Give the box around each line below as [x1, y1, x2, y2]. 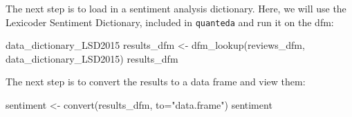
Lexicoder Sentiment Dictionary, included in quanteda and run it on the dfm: [6, 14, 334, 29]
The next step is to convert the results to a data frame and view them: [6, 74, 306, 89]
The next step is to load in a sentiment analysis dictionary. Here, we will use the [6, 1, 346, 15]
